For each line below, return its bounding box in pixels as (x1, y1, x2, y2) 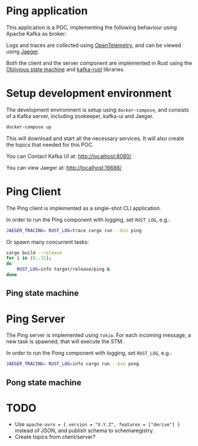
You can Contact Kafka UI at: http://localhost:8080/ (6, 153, 132, 160)
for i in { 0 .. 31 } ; (6, 255, 52, 261)
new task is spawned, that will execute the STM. (6, 338, 124, 345)
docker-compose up (6, 124, 52, 130)
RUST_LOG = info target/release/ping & (17, 266, 110, 273)
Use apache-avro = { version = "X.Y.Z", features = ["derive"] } (14, 420, 180, 428)
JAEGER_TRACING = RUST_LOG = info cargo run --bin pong (6, 361, 139, 367)
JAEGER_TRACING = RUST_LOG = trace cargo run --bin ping (6, 227, 142, 233)
